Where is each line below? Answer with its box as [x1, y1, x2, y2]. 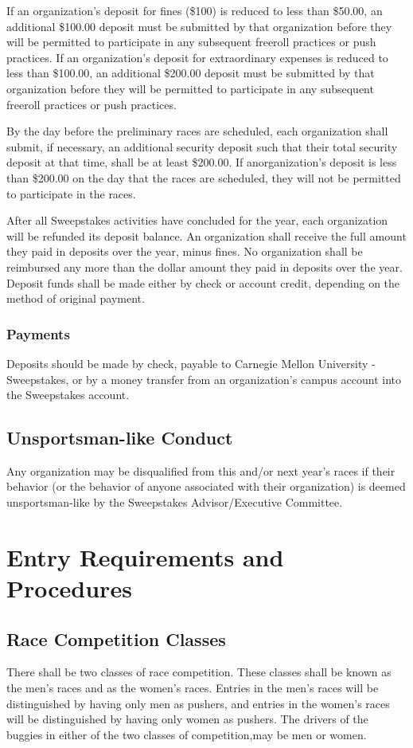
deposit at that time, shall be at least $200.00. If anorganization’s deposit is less [6, 154, 397, 170]
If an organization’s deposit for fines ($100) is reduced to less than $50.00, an [6, 2, 383, 18]
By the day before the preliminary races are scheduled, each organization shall [6, 123, 388, 139]
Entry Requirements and [6, 540, 284, 573]
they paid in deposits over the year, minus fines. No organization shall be [6, 243, 363, 260]
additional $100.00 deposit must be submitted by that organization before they [6, 18, 392, 34]
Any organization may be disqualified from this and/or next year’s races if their [6, 462, 395, 479]
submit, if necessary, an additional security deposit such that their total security [6, 138, 398, 155]
